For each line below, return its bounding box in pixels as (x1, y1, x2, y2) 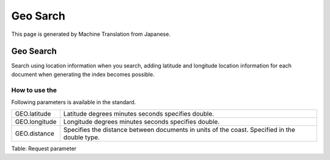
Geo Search (11, 46, 57, 57)
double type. (63, 133, 100, 142)
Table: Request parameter (11, 145, 76, 152)
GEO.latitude (15, 110, 51, 118)
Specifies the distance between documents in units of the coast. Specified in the (63, 125, 296, 134)
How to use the (11, 86, 57, 94)
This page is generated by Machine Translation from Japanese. (11, 30, 171, 38)
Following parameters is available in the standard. (11, 98, 136, 106)
